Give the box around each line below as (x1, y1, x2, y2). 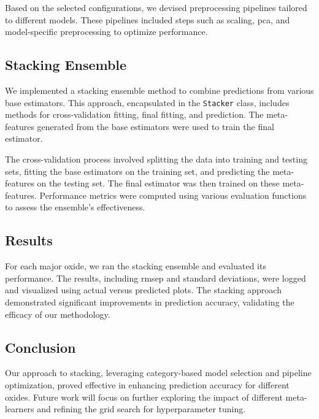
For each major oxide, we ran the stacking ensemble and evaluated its (5, 259, 266, 272)
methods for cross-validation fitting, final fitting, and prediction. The (5, 108, 264, 121)
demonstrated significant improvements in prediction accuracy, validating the (5, 295, 294, 308)
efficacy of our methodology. (5, 307, 110, 320)
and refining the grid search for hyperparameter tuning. (37, 402, 246, 415)
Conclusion (5, 337, 76, 356)
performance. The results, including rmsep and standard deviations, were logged (5, 271, 306, 284)
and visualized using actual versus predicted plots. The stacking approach (5, 283, 282, 296)
